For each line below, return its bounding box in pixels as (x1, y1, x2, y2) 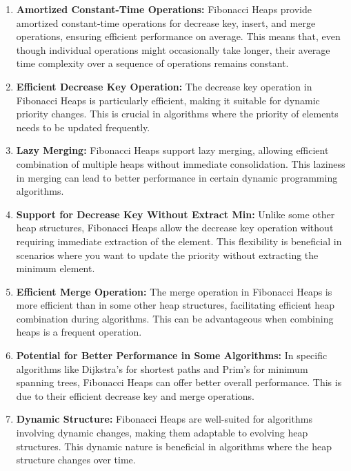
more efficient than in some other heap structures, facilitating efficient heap (16, 298, 334, 312)
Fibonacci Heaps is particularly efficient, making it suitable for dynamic (16, 93, 320, 107)
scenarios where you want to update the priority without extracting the (16, 247, 319, 262)
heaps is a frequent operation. (16, 325, 142, 339)
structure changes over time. (16, 452, 136, 467)
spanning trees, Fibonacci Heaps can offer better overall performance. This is (16, 375, 342, 390)
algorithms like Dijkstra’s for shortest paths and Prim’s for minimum (16, 361, 308, 376)
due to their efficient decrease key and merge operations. (16, 388, 255, 403)
